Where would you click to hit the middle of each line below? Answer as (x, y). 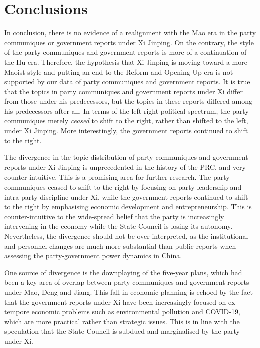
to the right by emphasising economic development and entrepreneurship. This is (128, 206)
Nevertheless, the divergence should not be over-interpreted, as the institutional (126, 236)
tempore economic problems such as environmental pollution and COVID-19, (122, 312)
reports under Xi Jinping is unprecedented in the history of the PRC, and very (125, 167)
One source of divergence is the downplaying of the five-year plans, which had (123, 272)
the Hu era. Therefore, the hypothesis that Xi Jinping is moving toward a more (126, 61)
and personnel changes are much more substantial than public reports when (120, 245)
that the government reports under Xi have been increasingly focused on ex (120, 302)
